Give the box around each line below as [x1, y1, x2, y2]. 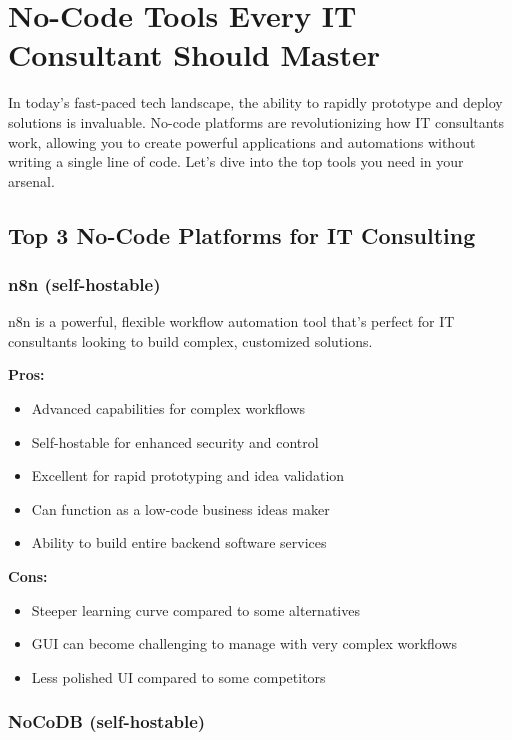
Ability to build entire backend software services [31, 532, 327, 553]
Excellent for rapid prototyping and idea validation [31, 465, 345, 486]
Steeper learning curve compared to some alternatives [31, 599, 360, 620]
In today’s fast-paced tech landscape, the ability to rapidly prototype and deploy [8, 92, 503, 113]
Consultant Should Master [8, 34, 381, 75]
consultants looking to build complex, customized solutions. [8, 330, 373, 351]
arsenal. [8, 170, 55, 191]
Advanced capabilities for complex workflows [31, 398, 306, 419]
